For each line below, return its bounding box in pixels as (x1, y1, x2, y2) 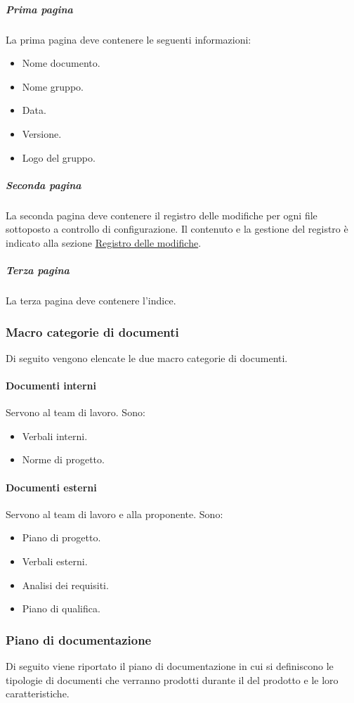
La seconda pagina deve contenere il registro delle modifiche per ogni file (6, 207, 317, 222)
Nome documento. (22, 56, 100, 70)
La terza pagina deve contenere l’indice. (6, 293, 176, 308)
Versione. (22, 126, 62, 141)
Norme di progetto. (22, 452, 105, 467)
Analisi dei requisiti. (22, 577, 109, 592)
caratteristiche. (6, 686, 70, 701)
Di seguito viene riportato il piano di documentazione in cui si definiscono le (6, 659, 334, 673)
